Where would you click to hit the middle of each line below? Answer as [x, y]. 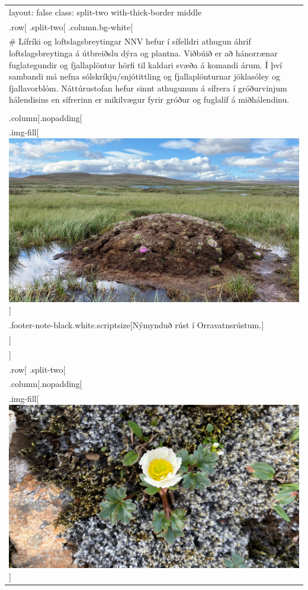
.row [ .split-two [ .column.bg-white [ [71, 26]
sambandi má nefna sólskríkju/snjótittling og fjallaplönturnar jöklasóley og [145, 76]
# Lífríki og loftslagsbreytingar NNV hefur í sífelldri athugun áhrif [130, 41]
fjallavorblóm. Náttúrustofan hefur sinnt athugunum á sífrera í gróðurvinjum [148, 88]
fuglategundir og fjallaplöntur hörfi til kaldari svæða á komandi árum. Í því [146, 64]
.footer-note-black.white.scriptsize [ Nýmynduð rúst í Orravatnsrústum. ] [137, 325]
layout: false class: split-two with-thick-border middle [105, 12]
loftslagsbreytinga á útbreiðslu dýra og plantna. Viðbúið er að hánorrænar [143, 53]
